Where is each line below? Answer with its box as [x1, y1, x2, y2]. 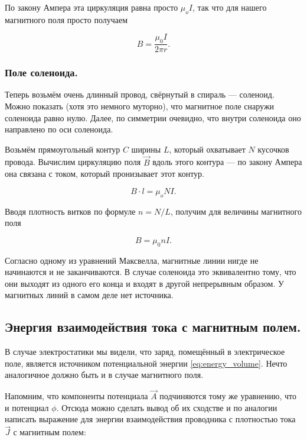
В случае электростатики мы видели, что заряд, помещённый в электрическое [5, 345, 285, 358]
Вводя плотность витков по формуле [5, 205, 136, 217]
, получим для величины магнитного [170, 205, 302, 217]
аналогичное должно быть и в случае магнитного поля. [5, 368, 204, 381]
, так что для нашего [192, 1, 267, 13]
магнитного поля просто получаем [5, 13, 128, 25]
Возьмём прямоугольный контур [5, 143, 120, 155]
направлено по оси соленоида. [5, 123, 113, 135]
